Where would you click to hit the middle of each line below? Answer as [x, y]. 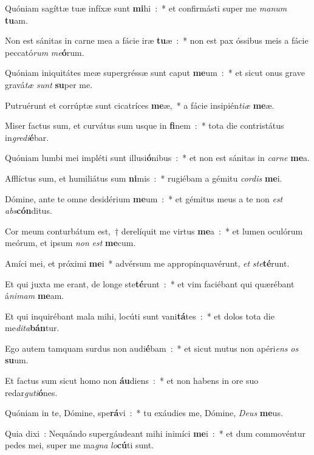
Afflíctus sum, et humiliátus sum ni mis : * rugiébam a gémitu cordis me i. [144, 178]
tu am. [16, 20]
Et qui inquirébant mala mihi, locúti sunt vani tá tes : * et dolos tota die [140, 316]
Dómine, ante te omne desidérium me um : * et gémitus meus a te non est [144, 198]
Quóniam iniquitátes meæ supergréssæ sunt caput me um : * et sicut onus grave [155, 73]
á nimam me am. [35, 296]
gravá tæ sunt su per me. [49, 84]
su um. [17, 360]
